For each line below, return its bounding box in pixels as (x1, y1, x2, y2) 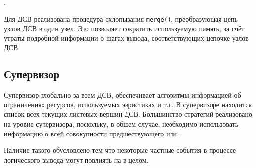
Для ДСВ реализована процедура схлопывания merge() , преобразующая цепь (4, 13, 238, 24)
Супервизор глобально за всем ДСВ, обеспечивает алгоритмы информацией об (4, 90, 241, 100)
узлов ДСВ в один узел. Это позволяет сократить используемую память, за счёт (4, 23, 245, 34)
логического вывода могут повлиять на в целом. (4, 154, 149, 165)
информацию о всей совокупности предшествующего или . (4, 128, 181, 138)
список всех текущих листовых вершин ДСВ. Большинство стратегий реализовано (4, 109, 252, 119)
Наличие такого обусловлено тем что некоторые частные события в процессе (4, 145, 236, 155)
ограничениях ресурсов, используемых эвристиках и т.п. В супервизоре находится (4, 99, 252, 109)
